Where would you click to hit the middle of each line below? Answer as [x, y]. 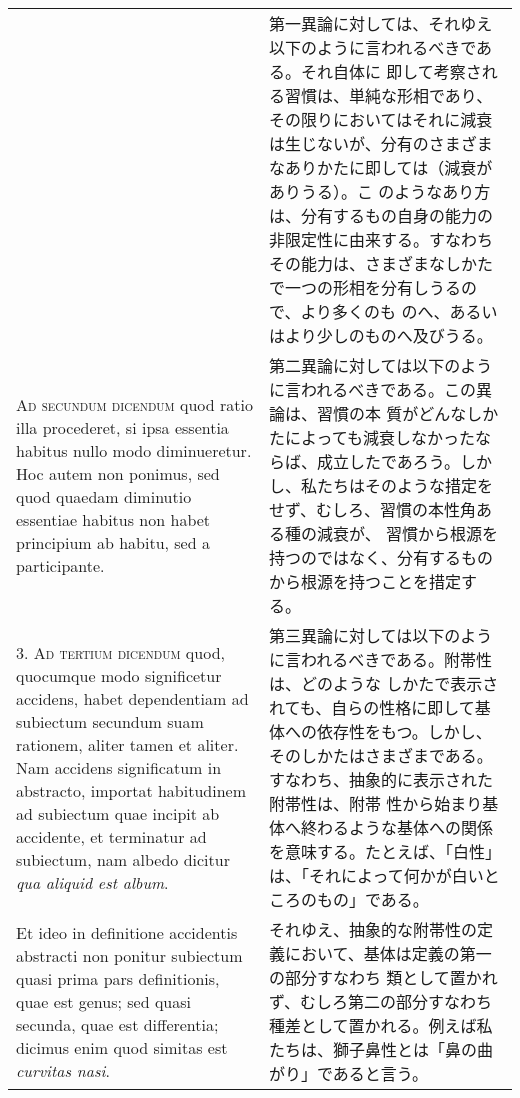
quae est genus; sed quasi [103, 1001]
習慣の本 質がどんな [392, 413]
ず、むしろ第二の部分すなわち [380, 1001]
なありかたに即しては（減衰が [381, 167]
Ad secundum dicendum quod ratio [134, 404]
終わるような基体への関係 [397, 827]
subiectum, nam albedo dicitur [123, 859]
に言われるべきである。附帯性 [381, 659]
